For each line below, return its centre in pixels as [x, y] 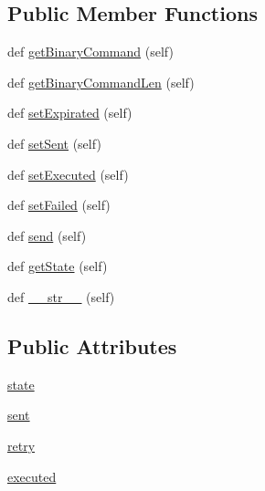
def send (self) [47, 235]
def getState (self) [58, 266]
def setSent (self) [54, 143]
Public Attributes [92, 345]
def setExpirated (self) [70, 113]
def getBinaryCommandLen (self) [101, 82]
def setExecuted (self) [68, 174]
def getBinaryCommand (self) [90, 52]
